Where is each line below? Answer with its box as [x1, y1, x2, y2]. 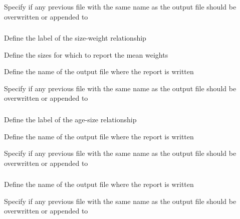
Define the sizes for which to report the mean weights [4, 49, 168, 60]
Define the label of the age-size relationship [4, 114, 137, 124]
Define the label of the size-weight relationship [4, 33, 146, 43]
